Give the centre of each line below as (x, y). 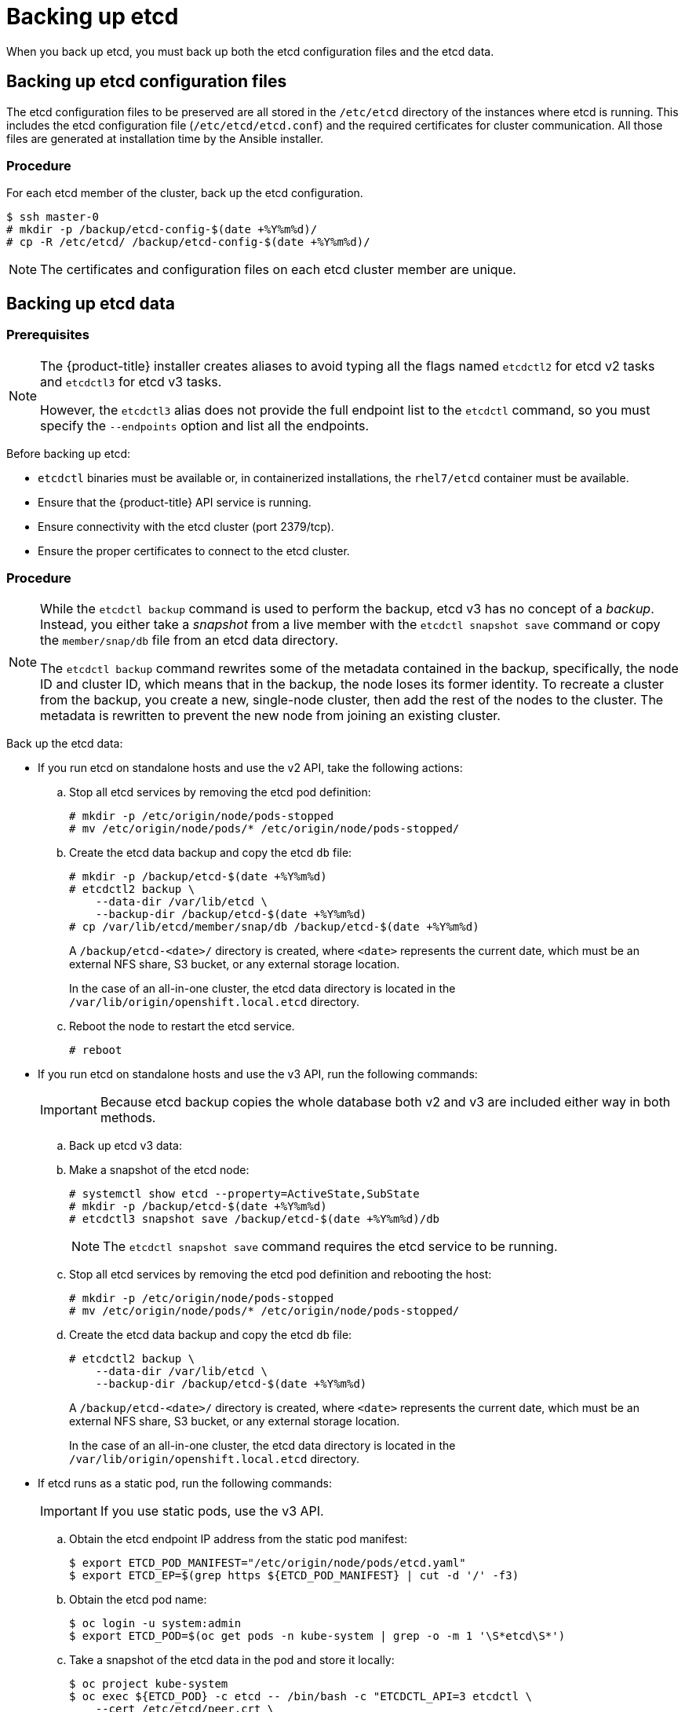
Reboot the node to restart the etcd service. (182, 1026)
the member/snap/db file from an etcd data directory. (189, 640)
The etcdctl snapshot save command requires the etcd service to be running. (330, 1247)
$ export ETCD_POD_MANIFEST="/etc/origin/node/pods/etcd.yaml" (268, 1563)
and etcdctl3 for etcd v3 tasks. (131, 381)
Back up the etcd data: (65, 744)
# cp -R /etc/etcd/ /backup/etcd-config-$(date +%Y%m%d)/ (188, 242)
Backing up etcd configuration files (147, 82)
